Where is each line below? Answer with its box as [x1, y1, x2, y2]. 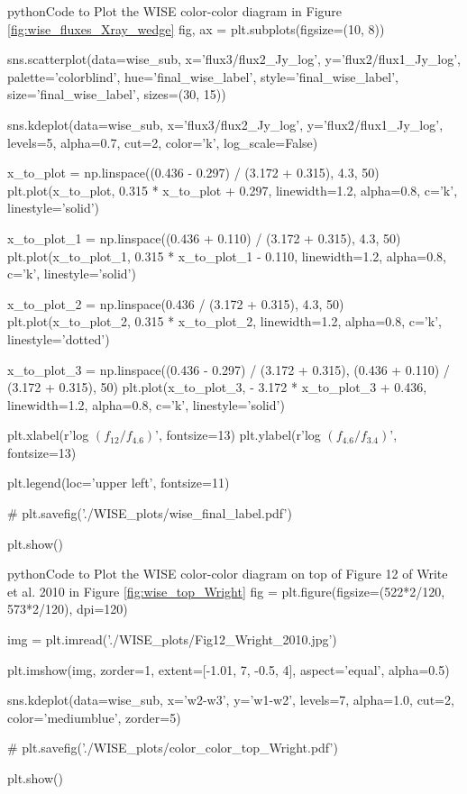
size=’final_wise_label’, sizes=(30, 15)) [7, 85, 226, 104]
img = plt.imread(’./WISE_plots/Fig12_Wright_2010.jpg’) [7, 630, 337, 649]
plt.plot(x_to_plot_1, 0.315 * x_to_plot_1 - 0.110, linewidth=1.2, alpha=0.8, [7, 246, 446, 265]
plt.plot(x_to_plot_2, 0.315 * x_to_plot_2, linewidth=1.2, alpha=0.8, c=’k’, [7, 312, 442, 331]
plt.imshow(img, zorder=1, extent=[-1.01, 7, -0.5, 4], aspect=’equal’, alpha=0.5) [7, 660, 450, 679]
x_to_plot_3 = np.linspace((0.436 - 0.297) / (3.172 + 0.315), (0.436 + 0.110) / [7, 360, 450, 379]
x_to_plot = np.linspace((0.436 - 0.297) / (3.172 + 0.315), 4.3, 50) [7, 163, 380, 182]
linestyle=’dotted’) [7, 329, 110, 348]
